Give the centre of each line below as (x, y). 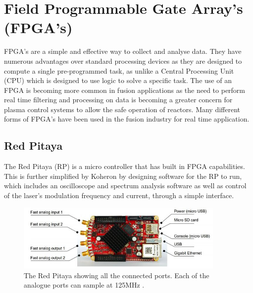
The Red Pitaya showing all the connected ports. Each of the (117, 275)
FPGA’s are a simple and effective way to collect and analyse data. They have (123, 51)
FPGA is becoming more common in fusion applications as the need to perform (125, 90)
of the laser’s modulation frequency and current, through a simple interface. (119, 195)
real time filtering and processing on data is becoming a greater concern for (118, 100)
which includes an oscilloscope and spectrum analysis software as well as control (125, 186)
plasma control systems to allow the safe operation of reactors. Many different (122, 109)
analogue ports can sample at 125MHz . (84, 285)
